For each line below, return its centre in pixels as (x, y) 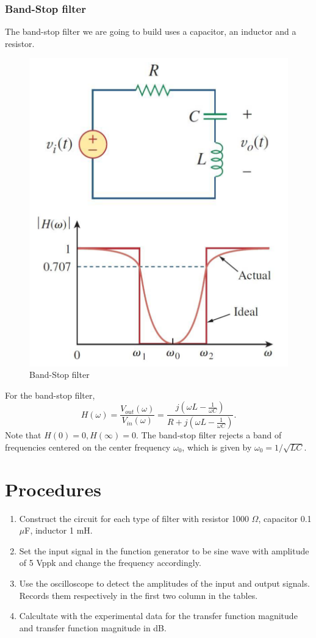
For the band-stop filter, (50, 395)
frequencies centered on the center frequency (88, 447)
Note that (23, 435)
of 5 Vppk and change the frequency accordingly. (110, 563)
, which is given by (217, 447)
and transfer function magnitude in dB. (93, 627)
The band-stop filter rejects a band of (211, 435)
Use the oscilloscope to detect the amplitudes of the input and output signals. (164, 583)
